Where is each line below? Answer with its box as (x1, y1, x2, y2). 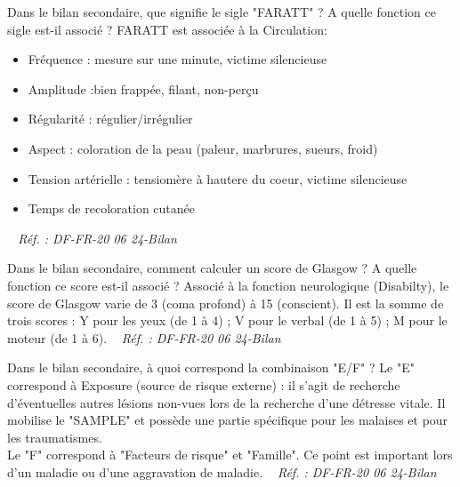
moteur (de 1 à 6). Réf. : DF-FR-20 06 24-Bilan (7, 328, 281, 347)
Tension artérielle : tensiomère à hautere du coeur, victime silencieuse (28, 169, 408, 188)
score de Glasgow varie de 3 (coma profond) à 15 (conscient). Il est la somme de (7, 293, 444, 312)
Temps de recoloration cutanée (28, 199, 195, 218)
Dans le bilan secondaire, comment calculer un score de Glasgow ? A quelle (7, 259, 417, 277)
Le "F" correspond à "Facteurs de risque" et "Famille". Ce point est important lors (7, 445, 453, 464)
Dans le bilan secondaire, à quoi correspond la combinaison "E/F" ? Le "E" (7, 358, 415, 377)
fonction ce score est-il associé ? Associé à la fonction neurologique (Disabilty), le (7, 275, 449, 294)
